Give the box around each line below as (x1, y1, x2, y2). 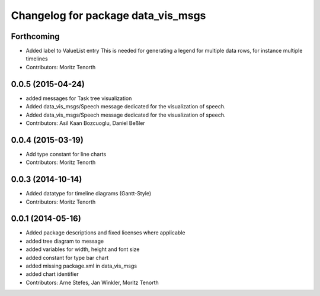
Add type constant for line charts (25, 150, 107, 157)
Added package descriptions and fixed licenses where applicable (25, 229, 185, 236)
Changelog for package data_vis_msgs (11, 9, 206, 22)
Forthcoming (11, 31, 60, 41)
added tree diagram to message (25, 237, 104, 244)
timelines (25, 55, 49, 62)
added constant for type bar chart (25, 254, 109, 261)
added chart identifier (25, 271, 79, 278)
